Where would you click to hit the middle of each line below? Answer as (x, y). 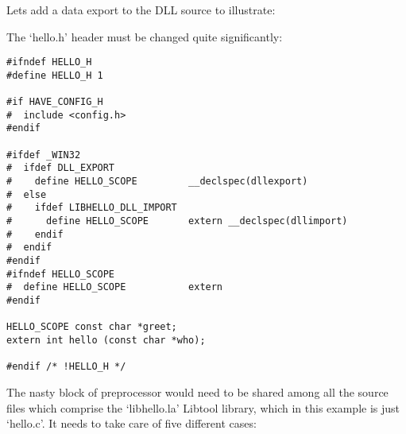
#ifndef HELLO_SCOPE (61, 274)
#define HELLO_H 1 (55, 75)
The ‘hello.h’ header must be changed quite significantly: (145, 36)
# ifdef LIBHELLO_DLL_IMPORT (92, 208)
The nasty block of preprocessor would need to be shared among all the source (197, 391)
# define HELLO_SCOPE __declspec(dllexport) (157, 182)
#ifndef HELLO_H (49, 62)
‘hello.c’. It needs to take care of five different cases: (131, 423)
